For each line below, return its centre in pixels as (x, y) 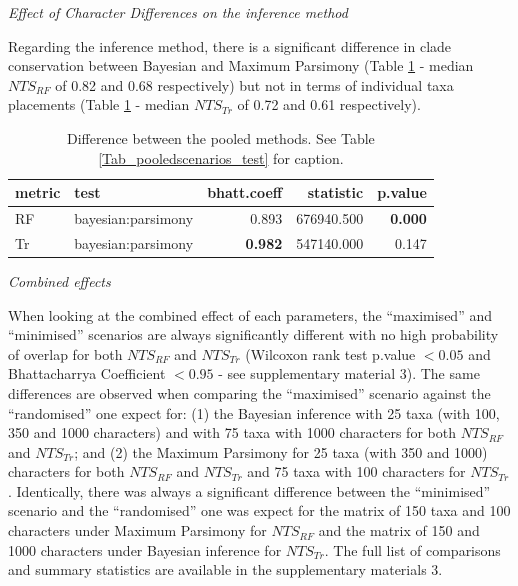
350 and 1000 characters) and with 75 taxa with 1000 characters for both (232, 432)
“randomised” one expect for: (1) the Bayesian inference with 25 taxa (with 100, (254, 412)
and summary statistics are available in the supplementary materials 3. (225, 569)
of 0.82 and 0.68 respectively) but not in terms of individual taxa (254, 84)
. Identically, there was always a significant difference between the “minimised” (249, 490)
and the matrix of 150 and (399, 530)
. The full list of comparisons (412, 549)
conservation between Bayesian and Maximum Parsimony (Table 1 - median (241, 65)
